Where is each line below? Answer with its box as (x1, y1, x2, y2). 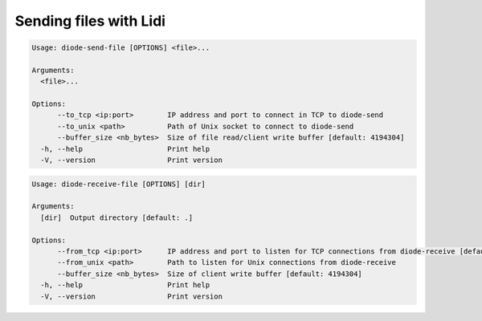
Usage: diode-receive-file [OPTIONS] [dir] (31, 179, 206, 189)
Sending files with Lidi (14, 12, 166, 30)
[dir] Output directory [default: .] (40, 213, 193, 222)
